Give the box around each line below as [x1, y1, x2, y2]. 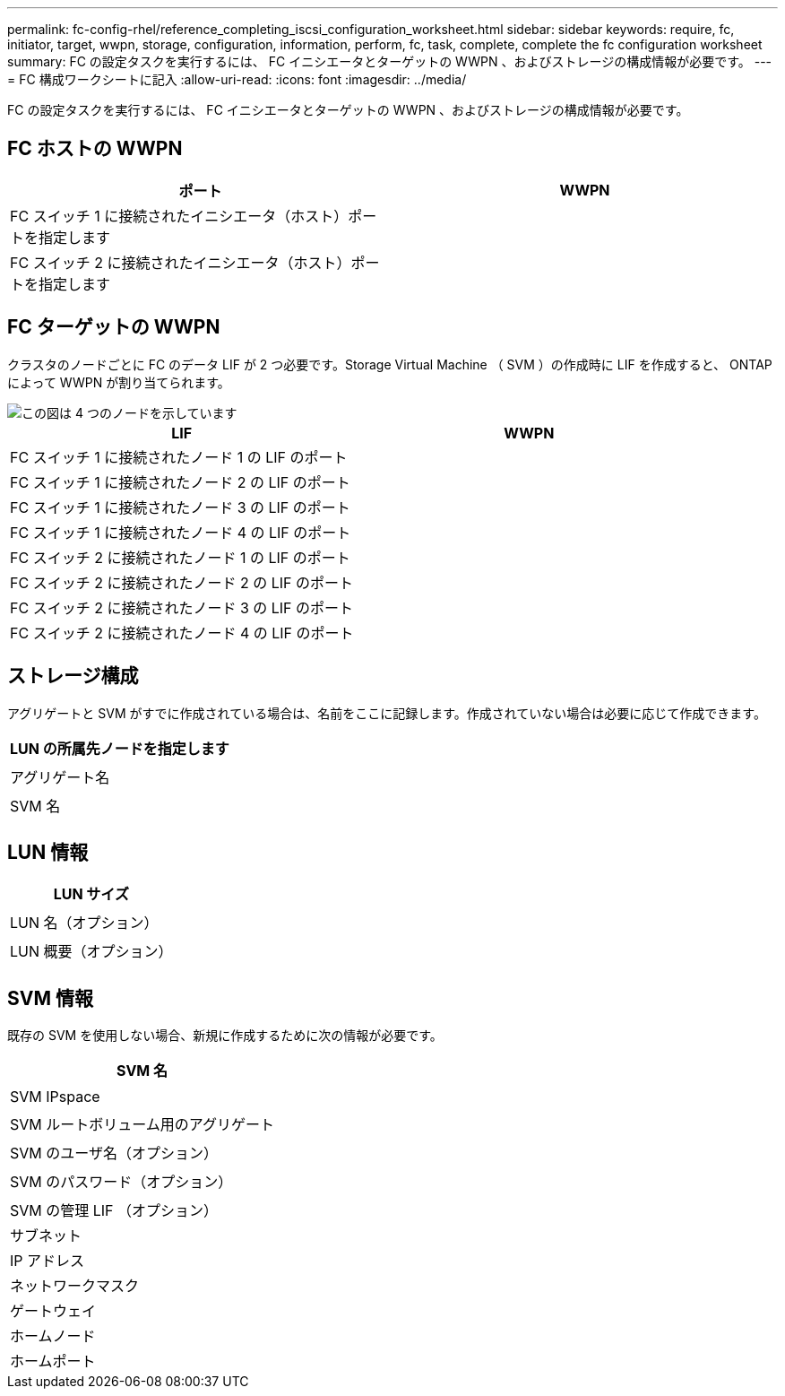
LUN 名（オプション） [10, 914, 159, 932]
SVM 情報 [7, 986, 93, 1010]
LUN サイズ [53, 885, 129, 904]
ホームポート [10, 1352, 96, 1371]
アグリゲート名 [10, 767, 110, 786]
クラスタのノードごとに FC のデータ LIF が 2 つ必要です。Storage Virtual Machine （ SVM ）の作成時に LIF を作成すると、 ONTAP [7, 356, 772, 372]
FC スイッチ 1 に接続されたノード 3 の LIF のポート [10, 498, 350, 516]
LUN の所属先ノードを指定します [10, 739, 229, 758]
